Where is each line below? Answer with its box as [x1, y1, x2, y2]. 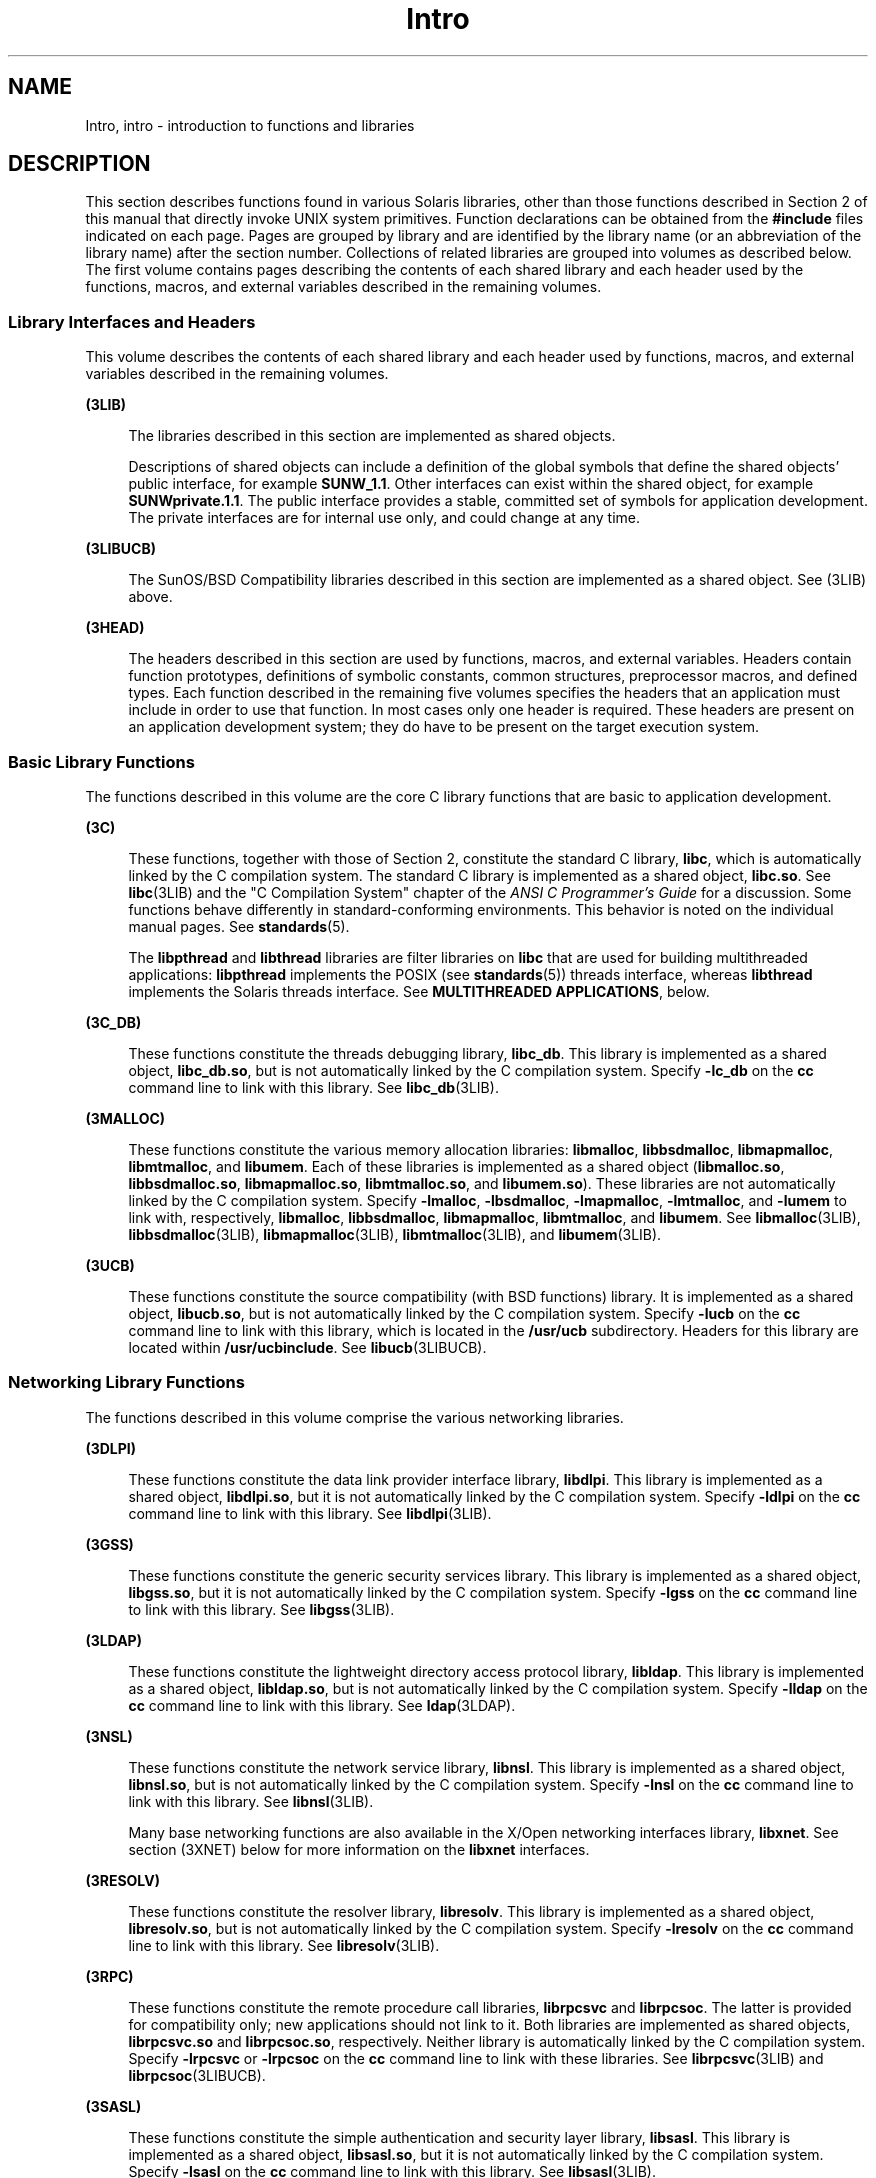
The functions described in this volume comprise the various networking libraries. [85, 1408, 624, 1426]
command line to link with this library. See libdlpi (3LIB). [128, 1504, 492, 1522]
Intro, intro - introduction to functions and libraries [85, 116, 415, 134]
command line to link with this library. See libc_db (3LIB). [128, 1078, 499, 1096]
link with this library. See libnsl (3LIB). [128, 1792, 374, 1810]
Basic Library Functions [8, 751, 195, 772]
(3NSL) [85, 1727, 133, 1745]
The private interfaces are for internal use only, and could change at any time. [128, 509, 641, 527]
